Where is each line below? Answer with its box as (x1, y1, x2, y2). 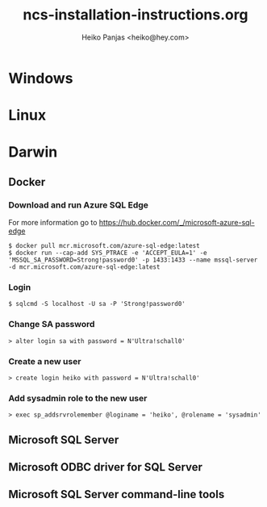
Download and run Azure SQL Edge (8, 199, 149, 211)
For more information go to (8, 218, 98, 227)
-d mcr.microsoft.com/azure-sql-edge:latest (8, 263, 161, 271)
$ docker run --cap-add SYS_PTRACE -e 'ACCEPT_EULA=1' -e (8, 249, 207, 257)
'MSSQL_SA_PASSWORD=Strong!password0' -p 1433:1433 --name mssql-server (8, 256, 258, 264)
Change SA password (8, 319, 95, 330)
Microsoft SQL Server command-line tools (8, 488, 225, 501)
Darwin (8, 143, 58, 161)
